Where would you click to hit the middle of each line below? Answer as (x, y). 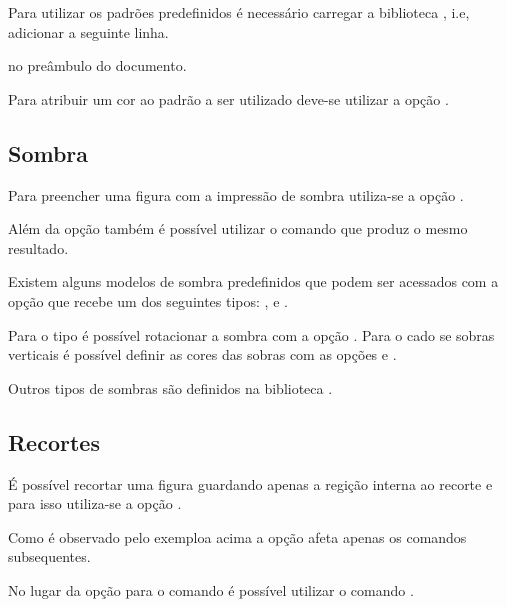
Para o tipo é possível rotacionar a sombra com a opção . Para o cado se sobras (251, 334)
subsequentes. (49, 556)
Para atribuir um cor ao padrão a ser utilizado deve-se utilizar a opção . (228, 98)
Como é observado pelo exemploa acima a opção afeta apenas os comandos (237, 536)
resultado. (38, 247)
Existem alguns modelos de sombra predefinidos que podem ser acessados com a (253, 281)
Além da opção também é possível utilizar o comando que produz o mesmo (238, 228)
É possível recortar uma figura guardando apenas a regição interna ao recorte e (250, 483)
